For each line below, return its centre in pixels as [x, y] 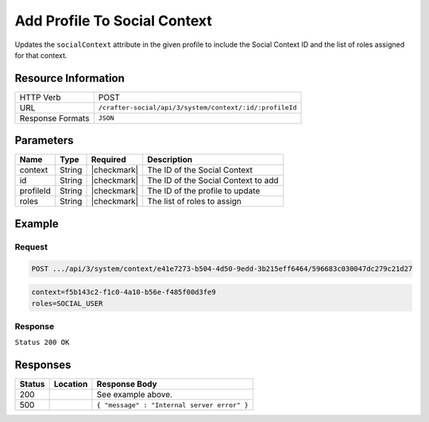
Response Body [127, 384]
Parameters [44, 140]
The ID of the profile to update [204, 191]
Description [170, 160]
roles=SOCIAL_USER [67, 303]
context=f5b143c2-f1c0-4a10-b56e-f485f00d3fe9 [124, 292]
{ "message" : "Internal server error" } [173, 405]
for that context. [41, 55]
